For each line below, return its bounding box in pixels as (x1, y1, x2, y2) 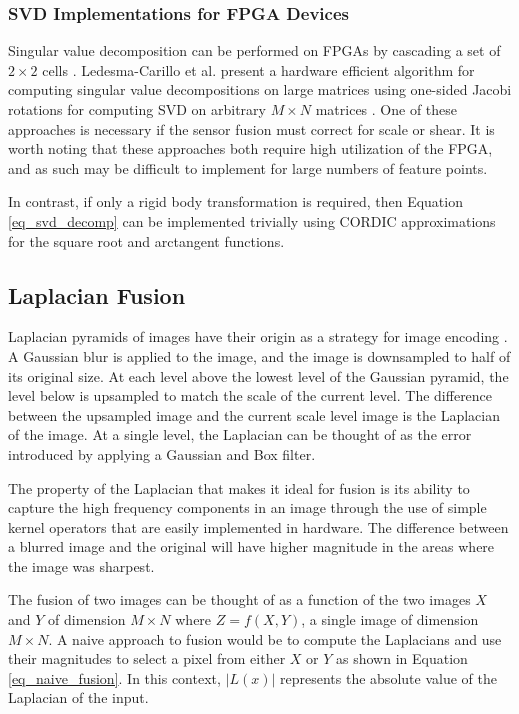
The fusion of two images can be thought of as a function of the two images (8, 589, 471, 610)
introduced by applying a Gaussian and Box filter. (8, 443, 316, 464)
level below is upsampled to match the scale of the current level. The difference (8, 385, 493, 406)
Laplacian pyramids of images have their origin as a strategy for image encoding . (8, 326, 508, 347)
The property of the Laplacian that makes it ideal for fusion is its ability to (8, 477, 470, 498)
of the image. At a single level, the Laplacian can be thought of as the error (8, 424, 472, 445)
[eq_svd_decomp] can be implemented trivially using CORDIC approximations (8, 210, 496, 231)
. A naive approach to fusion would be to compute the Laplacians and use (48, 628, 502, 649)
